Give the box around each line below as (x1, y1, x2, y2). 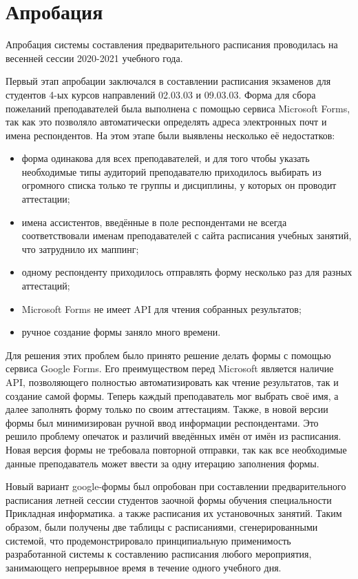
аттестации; (21, 192, 70, 206)
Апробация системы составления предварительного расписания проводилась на (6, 37, 338, 52)
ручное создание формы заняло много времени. (21, 325, 221, 339)
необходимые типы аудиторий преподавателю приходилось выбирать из (21, 164, 322, 179)
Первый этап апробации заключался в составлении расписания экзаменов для (6, 74, 331, 88)
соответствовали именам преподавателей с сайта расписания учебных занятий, (21, 228, 352, 243)
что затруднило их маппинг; (21, 241, 139, 256)
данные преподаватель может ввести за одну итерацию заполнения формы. (6, 456, 319, 470)
